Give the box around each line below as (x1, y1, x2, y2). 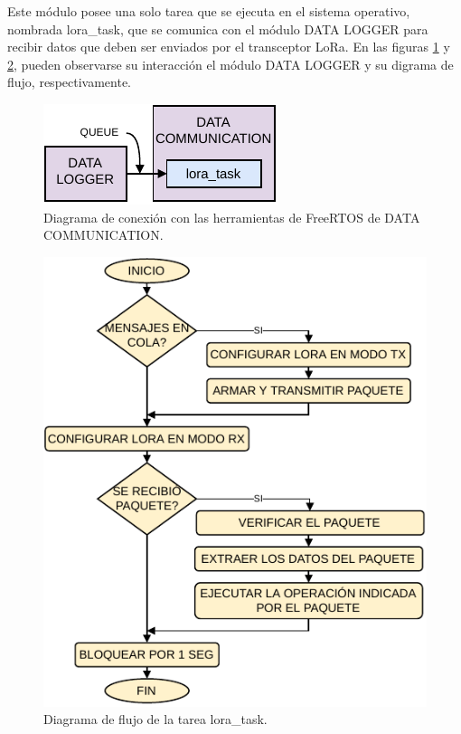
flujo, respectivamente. (7, 72, 132, 91)
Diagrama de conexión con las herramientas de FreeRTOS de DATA (43, 207, 420, 226)
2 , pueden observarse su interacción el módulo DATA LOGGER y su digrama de (7, 54, 454, 73)
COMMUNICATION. (43, 225, 164, 244)
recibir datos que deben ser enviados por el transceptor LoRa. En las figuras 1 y (7, 37, 450, 56)
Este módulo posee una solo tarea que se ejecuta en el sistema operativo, (7, 2, 410, 20)
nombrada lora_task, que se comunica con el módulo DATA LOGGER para (7, 19, 428, 38)
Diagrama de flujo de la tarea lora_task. (43, 710, 268, 729)
